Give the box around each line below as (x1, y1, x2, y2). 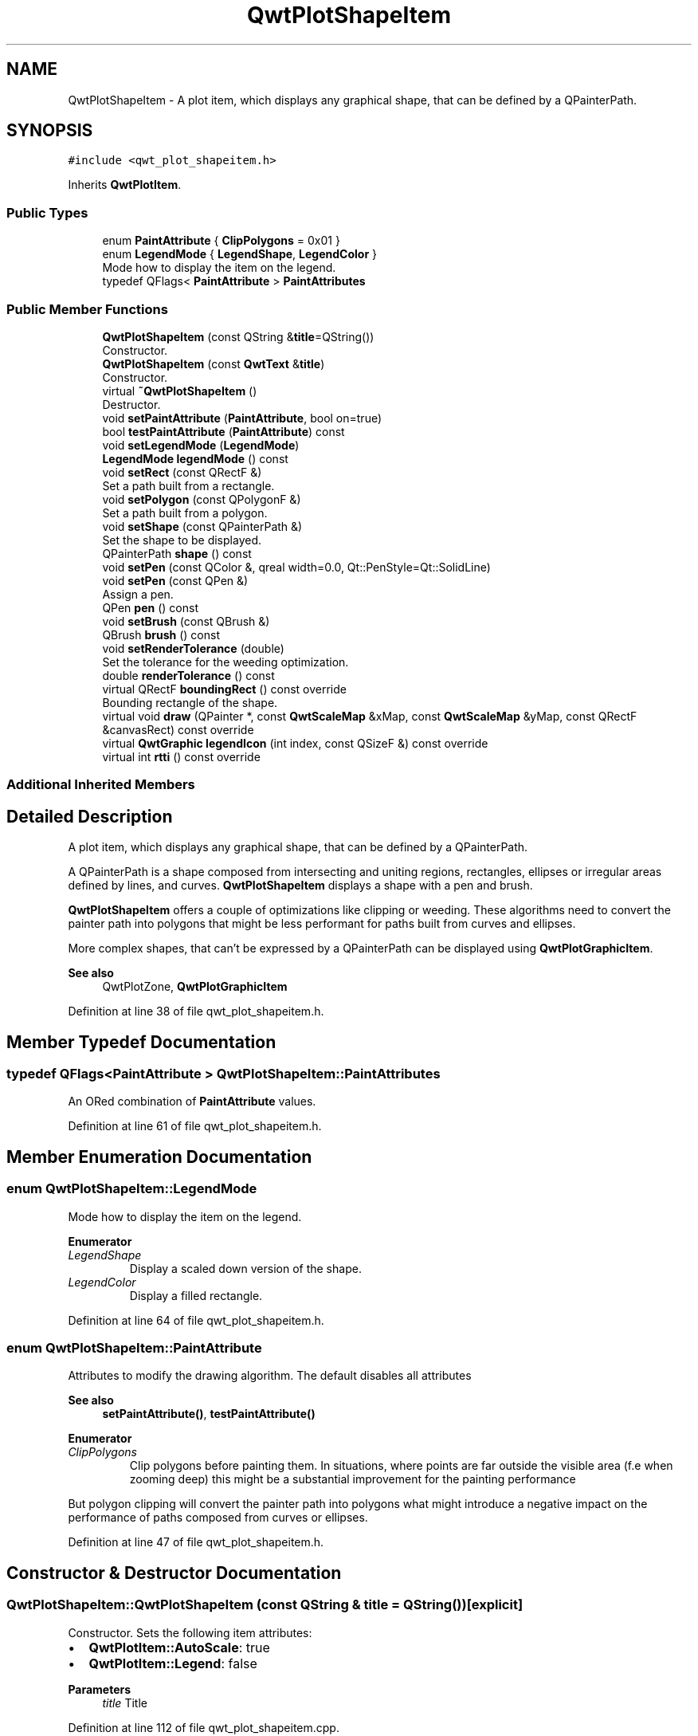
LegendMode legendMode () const (102, 451, 288, 465)
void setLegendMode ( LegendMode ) (102, 438, 300, 452)
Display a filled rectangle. (129, 1288, 263, 1302)
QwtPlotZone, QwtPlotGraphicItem (102, 980, 288, 994)
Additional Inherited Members (6, 776, 195, 793)
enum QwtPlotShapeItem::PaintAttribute (6, 1339, 262, 1356)
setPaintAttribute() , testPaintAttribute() (102, 1407, 316, 1421)
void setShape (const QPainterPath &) (102, 519, 303, 533)
